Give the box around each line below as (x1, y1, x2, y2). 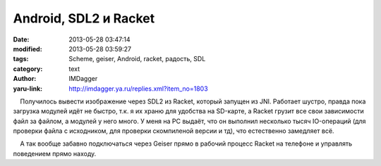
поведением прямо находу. (13, 149, 97, 158)
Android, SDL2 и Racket (13, 11, 155, 26)
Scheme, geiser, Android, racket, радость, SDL (68, 55, 206, 63)
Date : (13, 35, 30, 44)
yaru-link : (13, 84, 42, 93)
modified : (13, 44, 42, 53)
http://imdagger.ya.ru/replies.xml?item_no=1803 (68, 84, 208, 93)
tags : (13, 55, 29, 63)
